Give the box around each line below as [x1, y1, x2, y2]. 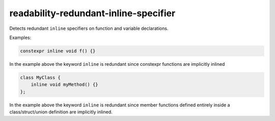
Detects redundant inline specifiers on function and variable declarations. [9, 25, 169, 31]
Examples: [9, 34, 32, 41]
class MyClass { [20, 74, 61, 80]
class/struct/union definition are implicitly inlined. [9, 109, 113, 115]
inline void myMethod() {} [31, 82, 99, 88]
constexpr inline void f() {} [20, 48, 96, 54]
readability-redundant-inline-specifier [9, 8, 176, 19]
